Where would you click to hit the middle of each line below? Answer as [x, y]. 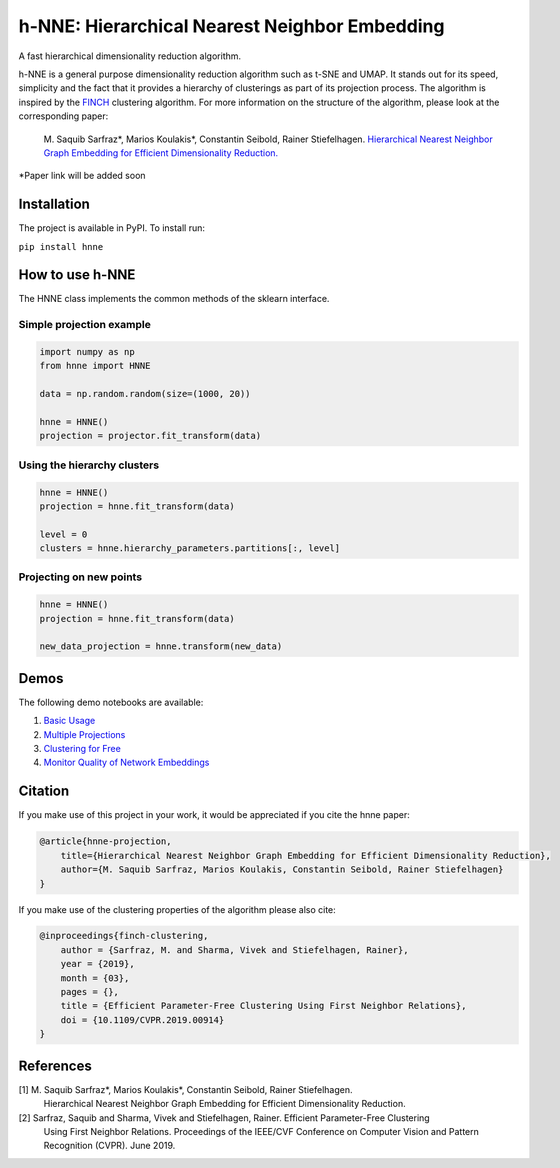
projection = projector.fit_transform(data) [150, 436]
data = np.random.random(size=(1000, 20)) [145, 394]
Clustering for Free [82, 749]
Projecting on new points [80, 577]
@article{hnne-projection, [105, 841]
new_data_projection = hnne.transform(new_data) [161, 646]
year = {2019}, [97, 964]
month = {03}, [95, 978]
